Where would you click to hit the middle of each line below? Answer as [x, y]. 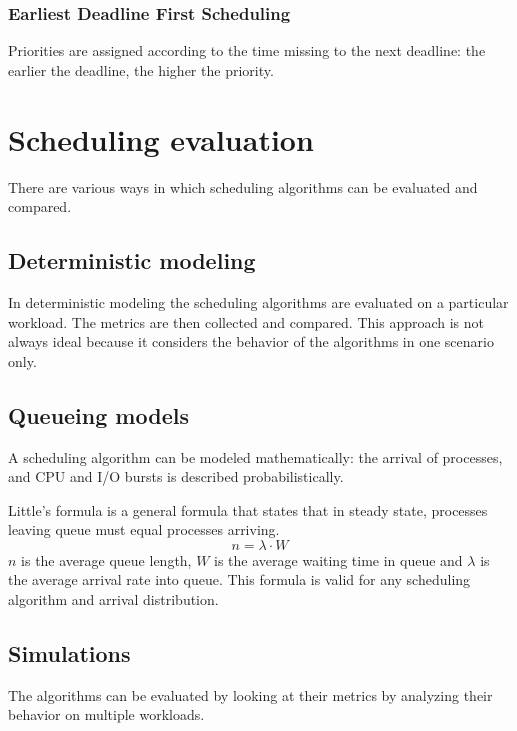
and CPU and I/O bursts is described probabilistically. [176, 476]
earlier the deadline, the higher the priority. [141, 69]
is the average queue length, [106, 559]
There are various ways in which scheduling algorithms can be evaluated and [243, 186]
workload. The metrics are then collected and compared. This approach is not [246, 321]
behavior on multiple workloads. [106, 714]
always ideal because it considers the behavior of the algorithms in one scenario [251, 341]
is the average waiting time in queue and [338, 559]
